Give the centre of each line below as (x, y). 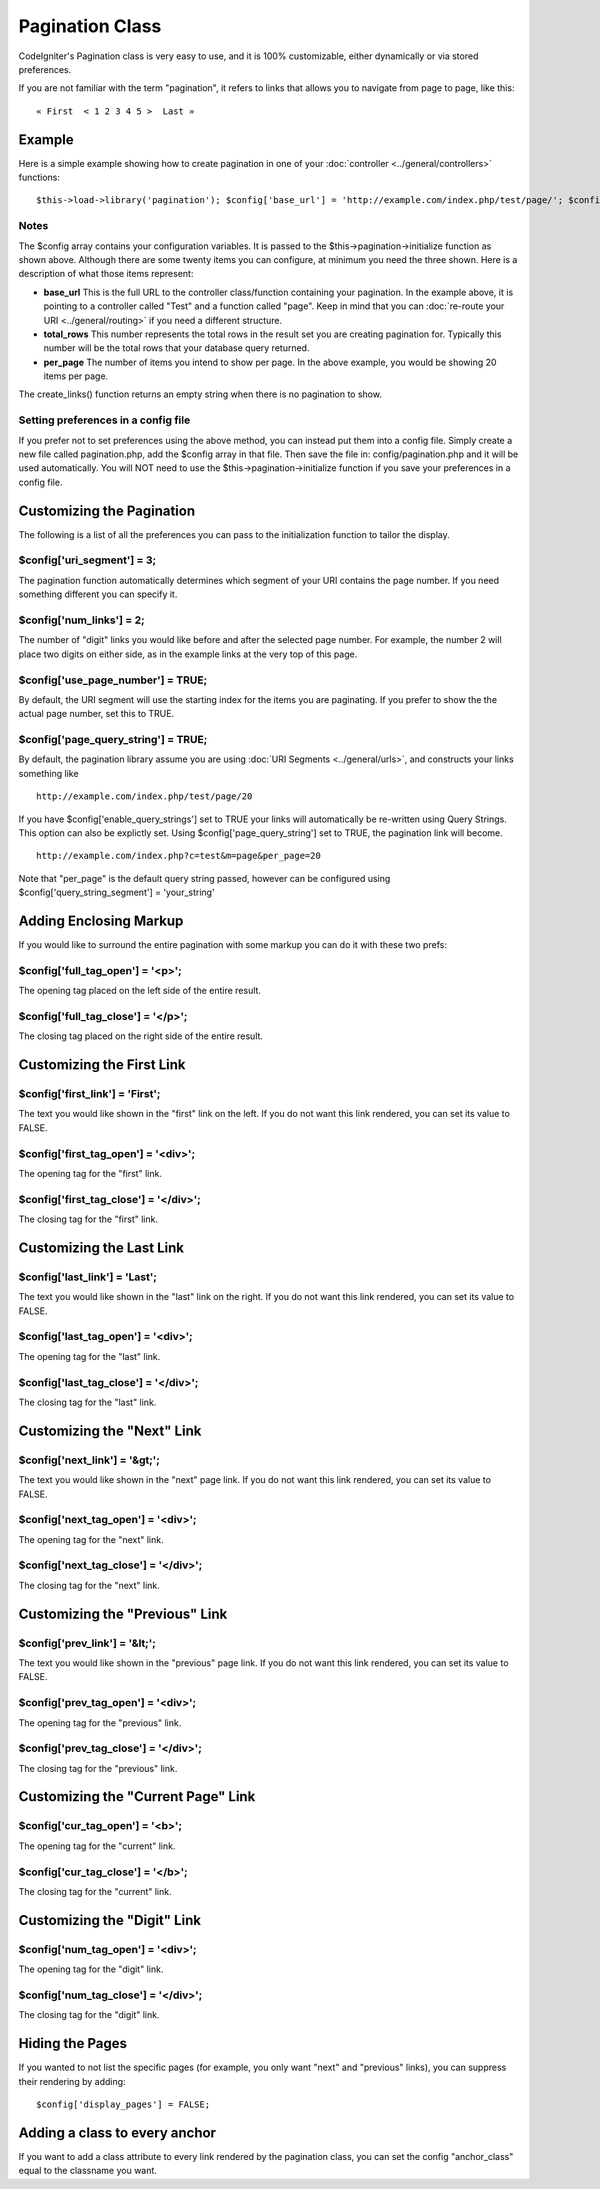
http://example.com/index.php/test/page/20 (144, 796)
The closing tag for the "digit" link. (89, 2015)
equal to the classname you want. (87, 2171)
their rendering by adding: (72, 2081)
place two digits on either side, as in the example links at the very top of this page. (188, 654)
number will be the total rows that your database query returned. (176, 348)
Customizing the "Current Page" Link (137, 1796)
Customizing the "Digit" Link (110, 1920)
